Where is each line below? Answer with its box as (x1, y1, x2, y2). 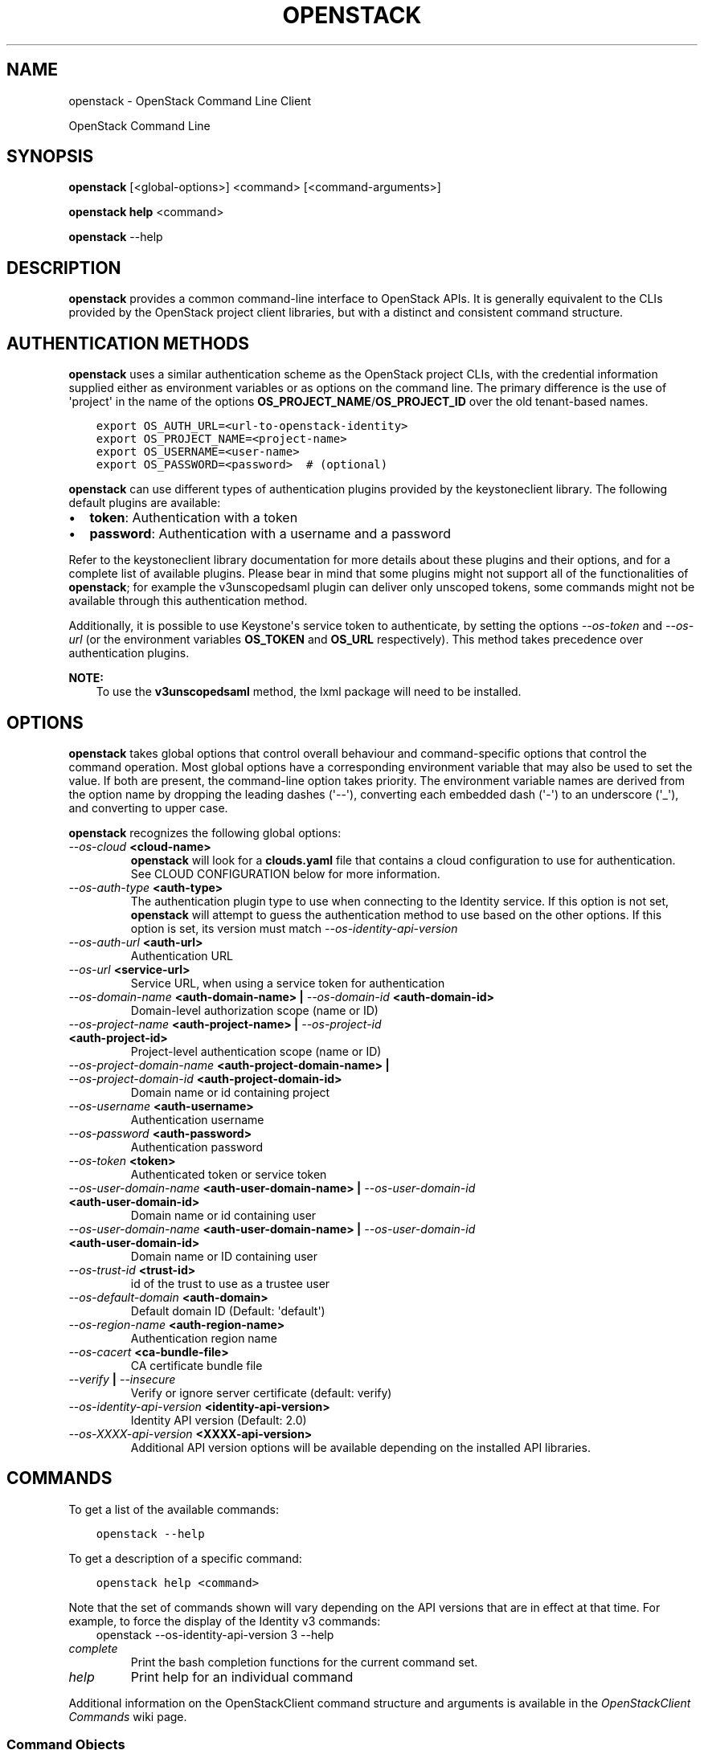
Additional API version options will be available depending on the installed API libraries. (130, 1440, 591, 1454)
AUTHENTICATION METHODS (6, 333, 249, 354)
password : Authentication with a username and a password (89, 525, 451, 542)
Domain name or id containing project (130, 1085, 330, 1099)
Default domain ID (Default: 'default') (130, 1303, 325, 1318)
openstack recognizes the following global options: (68, 825, 342, 840)
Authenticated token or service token (130, 1167, 327, 1181)
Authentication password (130, 1139, 264, 1154)
